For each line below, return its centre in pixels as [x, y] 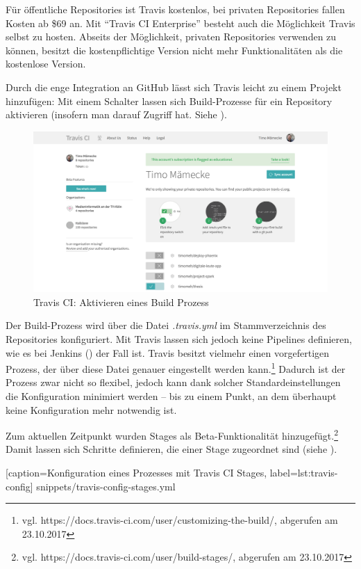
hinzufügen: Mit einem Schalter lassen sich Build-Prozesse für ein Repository [169, 101]
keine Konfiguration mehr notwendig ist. [91, 409]
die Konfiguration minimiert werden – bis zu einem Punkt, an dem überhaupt [171, 396]
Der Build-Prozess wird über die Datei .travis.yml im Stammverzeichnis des [166, 325]
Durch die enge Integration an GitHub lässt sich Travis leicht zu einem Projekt [174, 87]
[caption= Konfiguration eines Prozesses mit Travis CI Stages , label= [152, 473]
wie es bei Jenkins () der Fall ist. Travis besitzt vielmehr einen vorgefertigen [168, 352]
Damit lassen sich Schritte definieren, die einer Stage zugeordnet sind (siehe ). [171, 449]
